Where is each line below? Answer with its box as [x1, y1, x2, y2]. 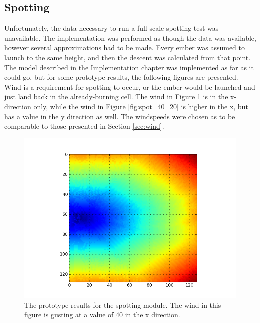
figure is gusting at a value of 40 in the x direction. [24, 309, 180, 320]
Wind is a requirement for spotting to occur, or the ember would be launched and [4, 81, 255, 92]
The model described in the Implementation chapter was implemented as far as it [4, 62, 254, 72]
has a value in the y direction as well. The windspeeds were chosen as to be [4, 111, 235, 121]
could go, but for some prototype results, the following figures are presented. [4, 72, 238, 82]
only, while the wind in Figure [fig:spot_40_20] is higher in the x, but [33, 101, 248, 111]
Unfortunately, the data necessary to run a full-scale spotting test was [4, 23, 219, 33]
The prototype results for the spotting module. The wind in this [24, 299, 221, 310]
